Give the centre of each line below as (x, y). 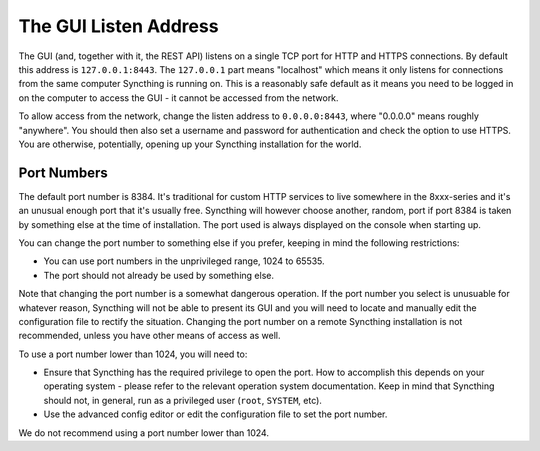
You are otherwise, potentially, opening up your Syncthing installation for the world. (190, 144)
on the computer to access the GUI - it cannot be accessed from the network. (178, 97)
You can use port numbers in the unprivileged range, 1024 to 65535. (184, 261)
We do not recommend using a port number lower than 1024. (144, 432)
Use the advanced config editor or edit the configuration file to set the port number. (215, 414)
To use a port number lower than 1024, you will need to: (133, 354)
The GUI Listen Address (118, 26)
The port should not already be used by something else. (159, 275)
